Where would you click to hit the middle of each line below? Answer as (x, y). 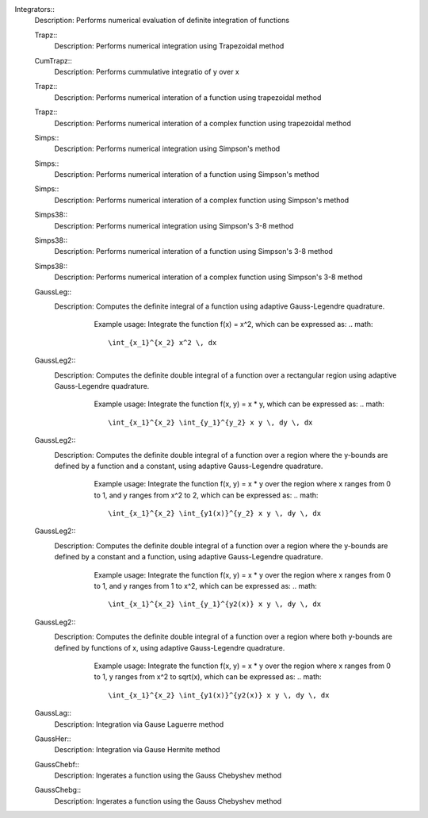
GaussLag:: (53, 713)
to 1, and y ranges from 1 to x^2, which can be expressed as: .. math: (205, 586)
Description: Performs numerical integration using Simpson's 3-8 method (174, 225)
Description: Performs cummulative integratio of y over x (147, 71)
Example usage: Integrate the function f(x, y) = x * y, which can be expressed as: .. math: (239, 404)
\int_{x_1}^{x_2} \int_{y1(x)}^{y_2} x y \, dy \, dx (214, 513)
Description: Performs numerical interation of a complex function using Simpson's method (202, 200)
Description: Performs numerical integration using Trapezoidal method (169, 46)
